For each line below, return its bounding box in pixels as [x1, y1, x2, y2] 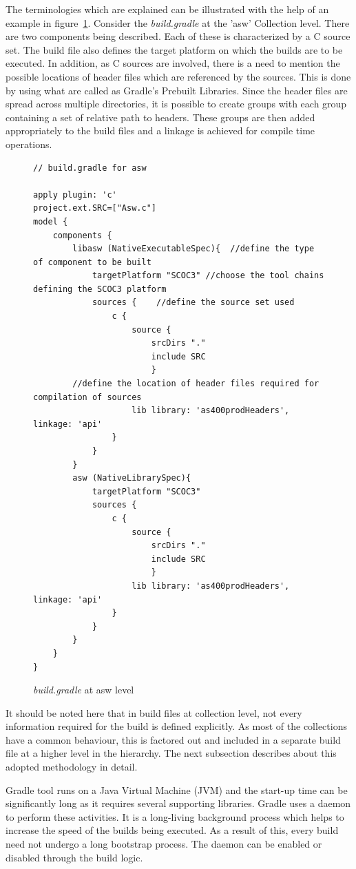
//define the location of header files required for [72, 379, 320, 389]
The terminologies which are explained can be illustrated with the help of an [6, 2, 329, 16]
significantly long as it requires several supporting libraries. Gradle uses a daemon [6, 796, 351, 810]
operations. [6, 136, 52, 151]
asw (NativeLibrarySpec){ [72, 473, 191, 483]
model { [33, 216, 68, 227]
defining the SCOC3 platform [33, 284, 167, 294]
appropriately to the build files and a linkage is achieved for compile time [6, 123, 315, 138]
